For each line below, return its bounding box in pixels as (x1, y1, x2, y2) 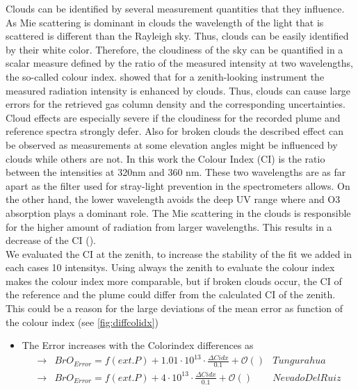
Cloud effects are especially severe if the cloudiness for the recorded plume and (6, 110, 341, 124)
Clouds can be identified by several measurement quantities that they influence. (6, 1, 345, 15)
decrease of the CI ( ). (6, 233, 96, 247)
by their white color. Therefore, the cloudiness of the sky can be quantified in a (6, 42, 343, 56)
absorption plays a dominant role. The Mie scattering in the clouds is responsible (6, 205, 351, 220)
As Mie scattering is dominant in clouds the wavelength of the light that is (6, 15, 324, 29)
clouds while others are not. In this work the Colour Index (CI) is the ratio (6, 151, 325, 165)
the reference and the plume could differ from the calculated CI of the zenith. (6, 287, 336, 302)
